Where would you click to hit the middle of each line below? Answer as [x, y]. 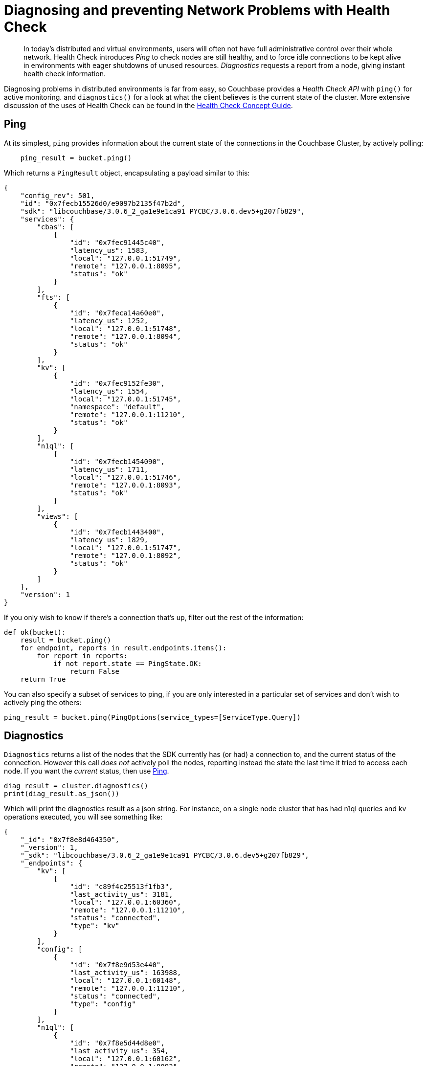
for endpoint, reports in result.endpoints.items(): [124, 648]
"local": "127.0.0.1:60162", [125, 1059]
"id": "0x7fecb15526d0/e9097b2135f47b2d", [103, 203]
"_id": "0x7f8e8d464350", [70, 840]
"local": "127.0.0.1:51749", [125, 258]
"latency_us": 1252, [109, 321]
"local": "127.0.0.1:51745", [125, 399]
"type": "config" [103, 1004]
